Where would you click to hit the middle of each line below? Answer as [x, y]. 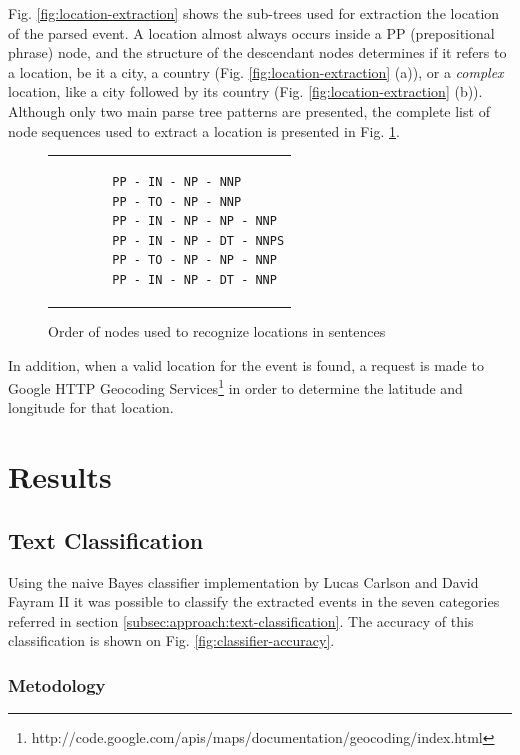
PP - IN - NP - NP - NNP [194, 221]
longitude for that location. [91, 407]
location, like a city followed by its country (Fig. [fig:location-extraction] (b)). [245, 91]
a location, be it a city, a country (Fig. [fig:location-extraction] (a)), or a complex [256, 71]
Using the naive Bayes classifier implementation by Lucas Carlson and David [243, 581]
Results [60, 476]
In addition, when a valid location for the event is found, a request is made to [246, 364]
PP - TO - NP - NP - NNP [194, 260]
